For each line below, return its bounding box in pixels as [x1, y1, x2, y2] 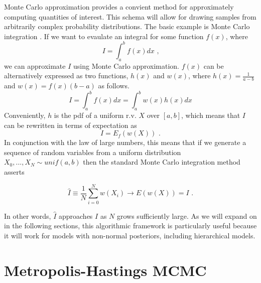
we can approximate [4, 60, 66, 71]
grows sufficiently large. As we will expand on [116, 210, 257, 221]
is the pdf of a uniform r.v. [54, 109, 137, 120]
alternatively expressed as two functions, [4, 70, 128, 81]
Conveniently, [4, 109, 46, 120]
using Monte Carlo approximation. [73, 60, 180, 71]
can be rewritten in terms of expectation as [4, 119, 137, 130]
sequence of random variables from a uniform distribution [4, 147, 181, 157]
